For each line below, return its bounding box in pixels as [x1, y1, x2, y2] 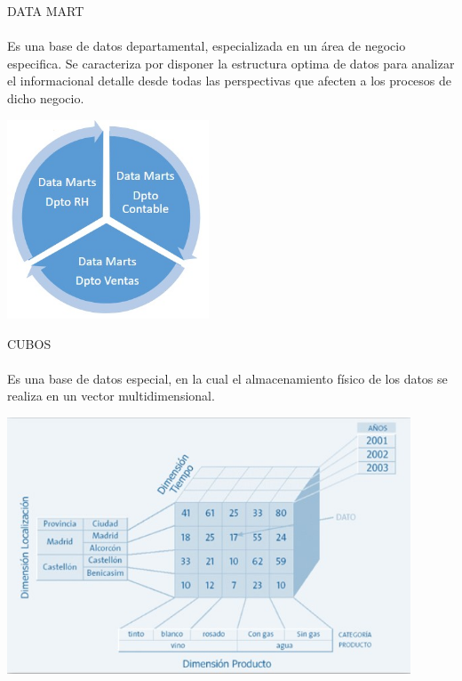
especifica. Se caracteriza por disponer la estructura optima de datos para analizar [7, 53, 455, 72]
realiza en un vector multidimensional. [7, 386, 215, 405]
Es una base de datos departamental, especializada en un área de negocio [7, 36, 406, 55]
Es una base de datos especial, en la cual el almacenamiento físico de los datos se [7, 369, 448, 387]
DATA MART [7, 2, 84, 20]
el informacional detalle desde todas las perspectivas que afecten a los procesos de [7, 71, 452, 90]
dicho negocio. [7, 88, 84, 107]
